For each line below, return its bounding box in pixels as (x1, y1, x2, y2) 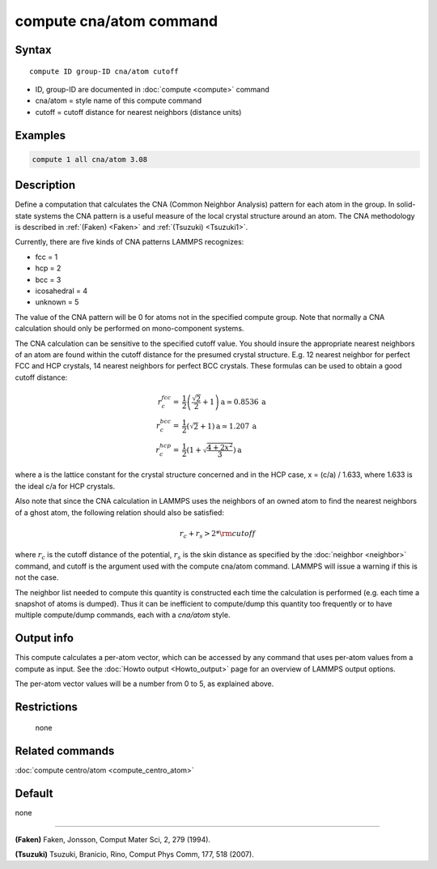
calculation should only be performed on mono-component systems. (15, 324, 244, 334)
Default (15, 786, 53, 801)
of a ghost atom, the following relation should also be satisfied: (15, 507, 224, 518)
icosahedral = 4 (35, 286, 88, 296)
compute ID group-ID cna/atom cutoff (29, 66, 180, 76)
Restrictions (15, 700, 78, 714)
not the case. (15, 573, 59, 582)
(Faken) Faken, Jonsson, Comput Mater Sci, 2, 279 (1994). (15, 834, 210, 844)
